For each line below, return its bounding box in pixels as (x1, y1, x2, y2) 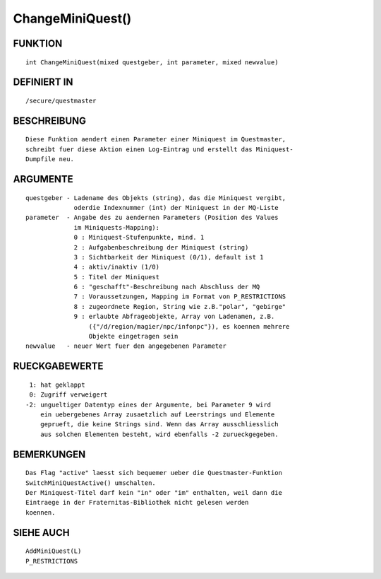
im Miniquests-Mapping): (73, 223, 160, 231)
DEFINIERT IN (13, 76, 73, 88)
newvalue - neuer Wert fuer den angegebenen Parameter (25, 342, 227, 350)
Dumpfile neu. (25, 156, 74, 163)
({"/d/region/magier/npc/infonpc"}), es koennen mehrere (88, 322, 290, 330)
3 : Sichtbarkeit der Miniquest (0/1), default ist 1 (73, 253, 264, 261)
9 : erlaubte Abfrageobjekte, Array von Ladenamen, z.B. (73, 312, 275, 321)
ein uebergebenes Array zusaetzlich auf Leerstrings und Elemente (40, 411, 275, 419)
